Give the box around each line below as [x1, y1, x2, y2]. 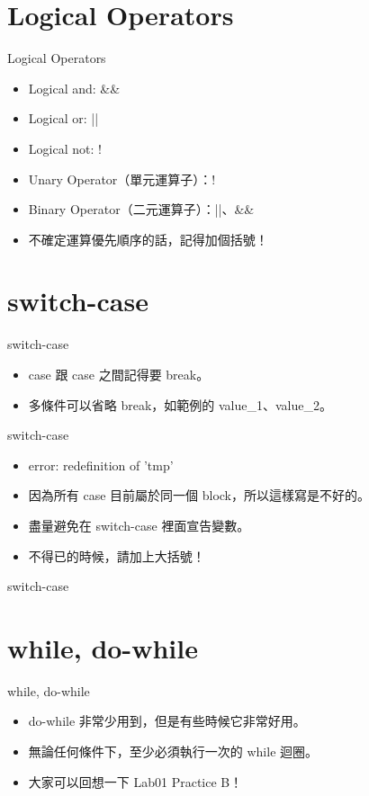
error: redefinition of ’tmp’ [28, 455, 174, 474]
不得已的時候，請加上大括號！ [28, 546, 205, 565]
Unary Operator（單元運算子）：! [28, 169, 216, 188]
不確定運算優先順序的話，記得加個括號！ [28, 229, 268, 248]
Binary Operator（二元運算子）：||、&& [28, 200, 255, 219]
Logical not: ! [28, 139, 102, 157]
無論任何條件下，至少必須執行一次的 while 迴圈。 [28, 742, 319, 761]
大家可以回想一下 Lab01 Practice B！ [28, 772, 243, 791]
